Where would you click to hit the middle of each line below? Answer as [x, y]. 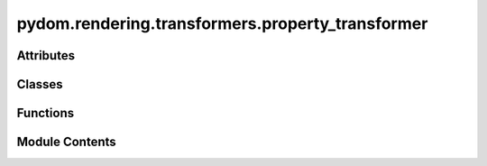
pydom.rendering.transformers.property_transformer [222, 23]
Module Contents [66, 142]
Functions [46, 113]
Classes [40, 84]
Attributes [46, 55]
